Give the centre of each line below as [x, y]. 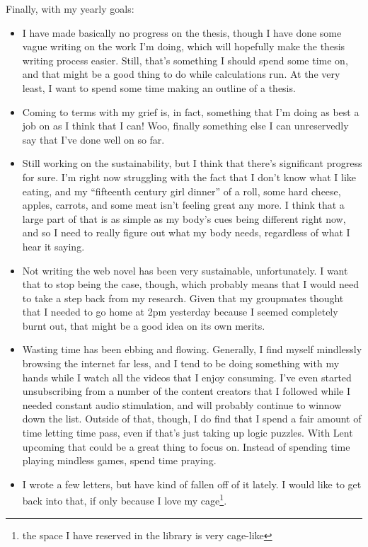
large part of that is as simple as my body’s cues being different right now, [184, 218]
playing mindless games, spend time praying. [119, 460]
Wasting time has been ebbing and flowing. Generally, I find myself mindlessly [192, 349]
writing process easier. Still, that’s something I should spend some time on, [185, 60]
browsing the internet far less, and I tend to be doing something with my [181, 363]
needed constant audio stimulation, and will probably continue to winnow [182, 404]
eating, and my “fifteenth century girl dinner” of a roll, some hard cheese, [182, 191]
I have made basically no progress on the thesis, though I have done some [182, 32]
